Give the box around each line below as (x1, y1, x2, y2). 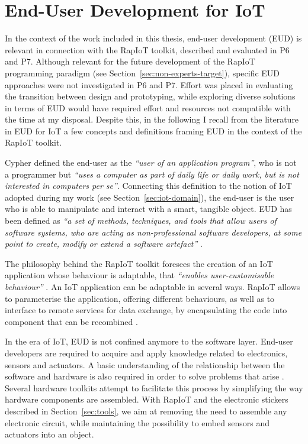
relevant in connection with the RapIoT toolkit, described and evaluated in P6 (5, 43, 290, 56)
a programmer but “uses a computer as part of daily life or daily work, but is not (5, 168, 299, 180)
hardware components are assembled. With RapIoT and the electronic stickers (5, 393, 288, 406)
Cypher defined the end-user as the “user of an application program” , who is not (5, 156, 297, 169)
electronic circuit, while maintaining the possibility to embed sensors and (5, 416, 269, 429)
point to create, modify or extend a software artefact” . (5, 237, 203, 250)
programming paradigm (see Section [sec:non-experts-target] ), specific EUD (5, 66, 280, 79)
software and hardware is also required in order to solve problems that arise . (5, 370, 284, 382)
